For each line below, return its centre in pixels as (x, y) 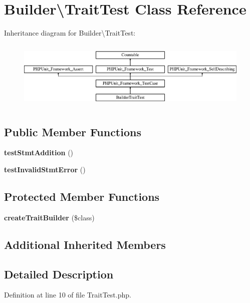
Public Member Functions (73, 131)
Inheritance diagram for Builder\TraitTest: (70, 33)
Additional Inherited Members (85, 244)
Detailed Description (59, 274)
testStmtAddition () (39, 153)
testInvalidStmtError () (45, 169)
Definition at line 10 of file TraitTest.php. (68, 295)
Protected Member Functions (82, 196)
